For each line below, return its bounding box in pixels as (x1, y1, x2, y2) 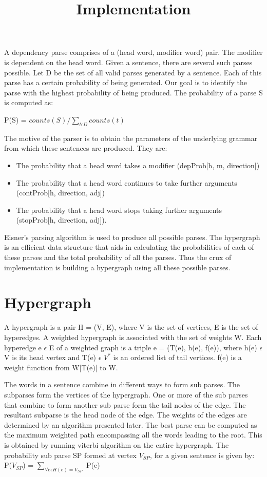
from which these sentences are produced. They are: (4, 143, 167, 153)
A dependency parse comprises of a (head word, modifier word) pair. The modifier (4, 47, 263, 57)
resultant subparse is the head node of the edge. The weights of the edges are (4, 409, 247, 420)
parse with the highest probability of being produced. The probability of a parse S (4, 87, 263, 97)
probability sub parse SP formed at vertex (4, 449, 137, 460)
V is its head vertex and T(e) (4, 352, 97, 363)
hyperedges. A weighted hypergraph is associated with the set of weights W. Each (4, 331, 262, 342)
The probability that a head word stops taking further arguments (16, 204, 222, 215)
